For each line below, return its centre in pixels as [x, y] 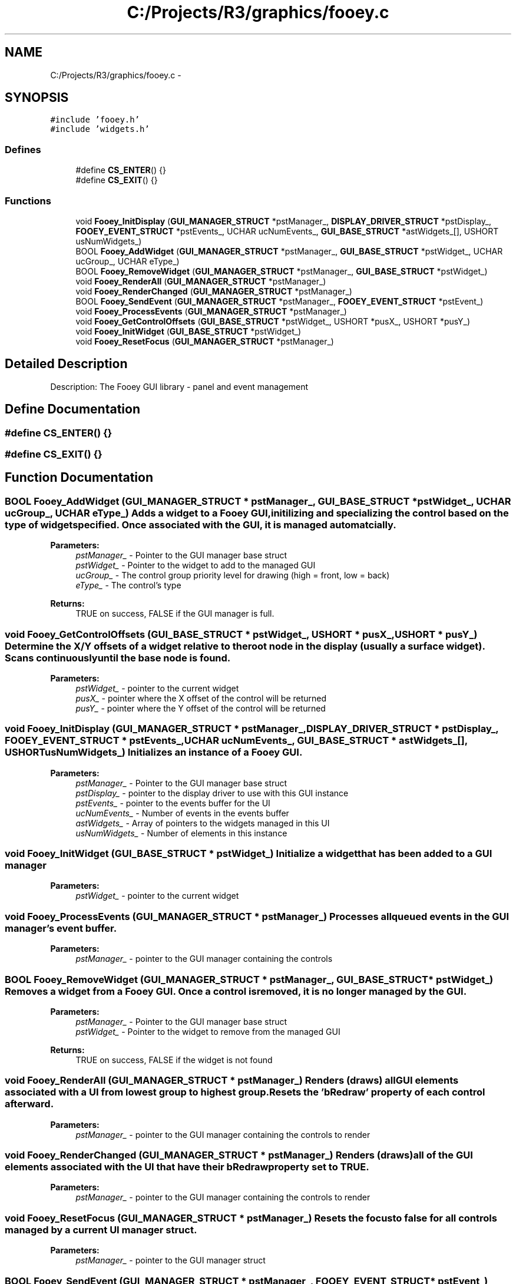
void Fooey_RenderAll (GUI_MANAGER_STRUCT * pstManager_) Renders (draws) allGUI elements [232, 1081]
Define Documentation [72, 409]
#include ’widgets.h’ [100, 129]
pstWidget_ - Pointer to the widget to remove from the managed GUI [208, 1031]
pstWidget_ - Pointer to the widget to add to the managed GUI [196, 565]
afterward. [29, 1104]
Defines [23, 149]
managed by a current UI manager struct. [101, 1230]
